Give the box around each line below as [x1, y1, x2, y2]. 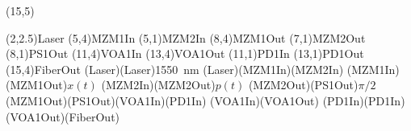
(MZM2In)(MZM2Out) [101, 76, 216, 93]
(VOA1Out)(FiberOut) [6, 108, 120, 125]
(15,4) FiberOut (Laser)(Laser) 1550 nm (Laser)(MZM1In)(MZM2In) [6, 60, 344, 77]
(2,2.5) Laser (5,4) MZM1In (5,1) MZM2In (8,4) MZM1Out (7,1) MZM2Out [6, 29, 366, 46]
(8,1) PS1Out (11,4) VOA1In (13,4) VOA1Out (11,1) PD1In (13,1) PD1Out [6, 45, 364, 62]
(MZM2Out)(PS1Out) [248, 76, 359, 93]
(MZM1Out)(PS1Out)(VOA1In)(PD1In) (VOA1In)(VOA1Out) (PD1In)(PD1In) [6, 92, 405, 108]
